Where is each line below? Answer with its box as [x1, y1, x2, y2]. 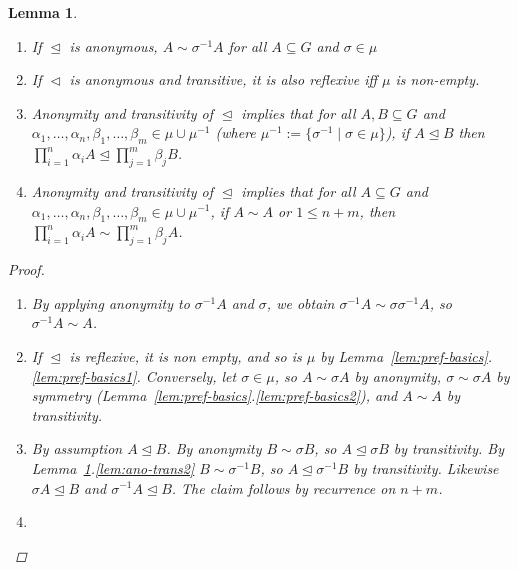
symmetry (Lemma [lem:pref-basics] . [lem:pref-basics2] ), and [31, 385, 398, 406]
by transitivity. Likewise [353, 457, 499, 478]
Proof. [8, 259, 45, 280]
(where [215, 122, 256, 143]
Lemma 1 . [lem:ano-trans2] [31, 457, 195, 478]
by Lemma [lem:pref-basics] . [320, 345, 493, 366]
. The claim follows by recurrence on [171, 477, 396, 498]
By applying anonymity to [31, 292, 190, 313]
